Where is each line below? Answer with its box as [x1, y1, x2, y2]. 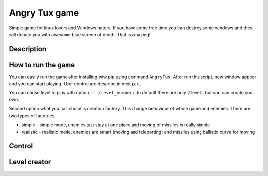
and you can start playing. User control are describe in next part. [9, 81, 141, 87]
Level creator [9, 158, 51, 166]
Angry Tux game [9, 7, 79, 18]
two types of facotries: [9, 112, 56, 119]
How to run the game [9, 60, 75, 69]
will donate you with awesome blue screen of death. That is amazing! [9, 31, 151, 37]
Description [9, 45, 47, 53]
